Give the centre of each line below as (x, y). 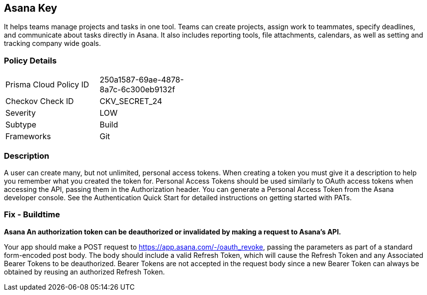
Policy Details (30, 60)
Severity (21, 113)
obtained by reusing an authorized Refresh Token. (84, 272)
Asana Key (31, 8)
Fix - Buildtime (32, 215)
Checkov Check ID (40, 101)
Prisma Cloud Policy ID (47, 85)
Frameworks (28, 137)
